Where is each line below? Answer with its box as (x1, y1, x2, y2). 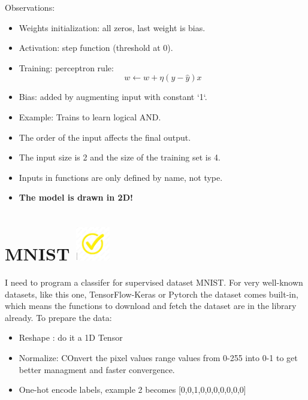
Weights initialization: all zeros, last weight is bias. (19, 21, 206, 34)
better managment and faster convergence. (19, 363, 175, 375)
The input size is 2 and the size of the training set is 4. (19, 151, 221, 163)
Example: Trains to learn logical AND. (19, 110, 161, 123)
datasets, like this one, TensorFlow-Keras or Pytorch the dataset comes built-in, (5, 287, 298, 300)
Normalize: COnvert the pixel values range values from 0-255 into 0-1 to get (19, 351, 298, 364)
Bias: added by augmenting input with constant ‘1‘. (19, 90, 207, 103)
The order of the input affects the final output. (19, 131, 191, 143)
